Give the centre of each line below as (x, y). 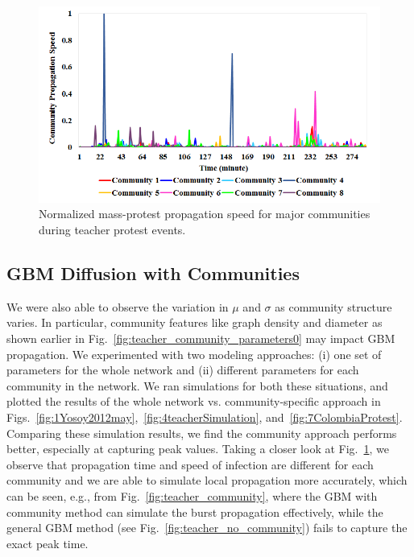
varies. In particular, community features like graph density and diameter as (195, 322)
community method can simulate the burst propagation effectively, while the (195, 512)
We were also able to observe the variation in (118, 306)
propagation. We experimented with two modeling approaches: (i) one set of (194, 354)
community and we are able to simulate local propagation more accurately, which (207, 480)
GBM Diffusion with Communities (153, 272)
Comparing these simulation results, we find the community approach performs (202, 433)
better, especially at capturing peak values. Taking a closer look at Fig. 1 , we (198, 449)
